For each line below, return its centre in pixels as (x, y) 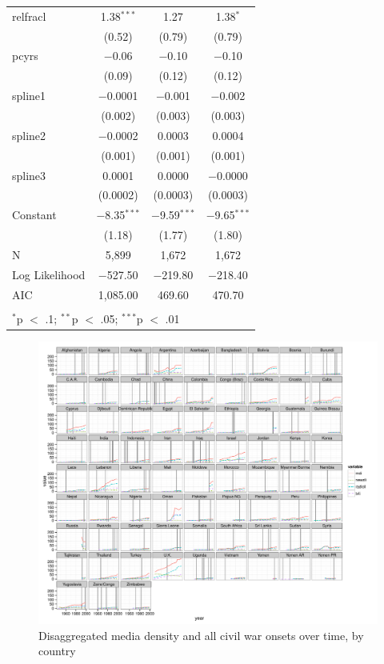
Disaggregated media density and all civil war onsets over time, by (201, 635)
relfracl (29, 16)
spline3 (29, 175)
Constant (34, 215)
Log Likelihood (49, 274)
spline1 (29, 96)
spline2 (29, 135)
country (57, 651)
